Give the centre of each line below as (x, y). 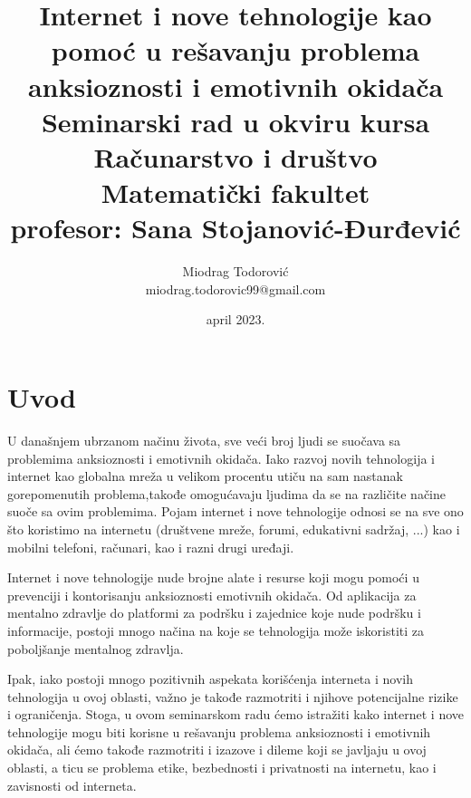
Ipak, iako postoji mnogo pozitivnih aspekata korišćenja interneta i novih (210, 679)
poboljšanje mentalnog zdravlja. (96, 648)
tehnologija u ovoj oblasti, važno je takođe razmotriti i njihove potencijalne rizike (233, 696)
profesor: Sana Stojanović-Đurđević (235, 228)
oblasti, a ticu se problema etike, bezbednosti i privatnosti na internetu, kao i (222, 768)
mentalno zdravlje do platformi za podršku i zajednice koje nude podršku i (214, 613)
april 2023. (235, 319)
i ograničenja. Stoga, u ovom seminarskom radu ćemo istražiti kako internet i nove (236, 714)
